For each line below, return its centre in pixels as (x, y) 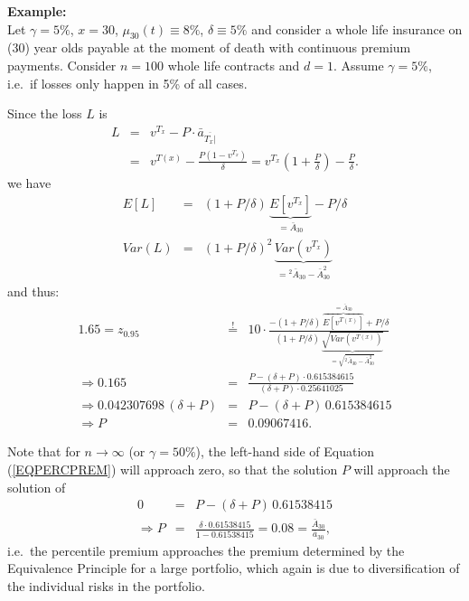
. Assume (358, 65)
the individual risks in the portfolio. (106, 585)
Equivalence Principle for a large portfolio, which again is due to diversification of (234, 568)
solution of (37, 487)
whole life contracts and (234, 65)
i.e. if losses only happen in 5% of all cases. (127, 83)
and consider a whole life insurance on (357, 28)
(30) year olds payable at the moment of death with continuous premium (209, 47)
